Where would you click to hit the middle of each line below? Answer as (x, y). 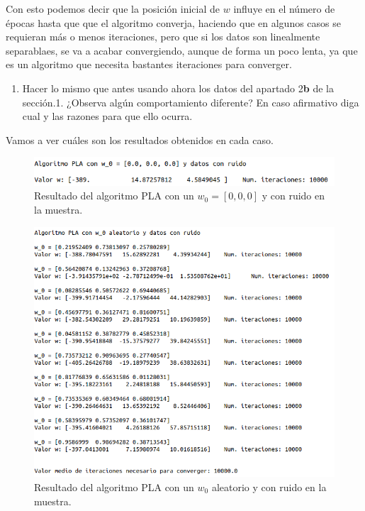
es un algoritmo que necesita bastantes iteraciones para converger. (149, 64)
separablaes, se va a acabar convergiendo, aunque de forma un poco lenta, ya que (182, 50)
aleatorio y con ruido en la (269, 487)
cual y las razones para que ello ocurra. (107, 116)
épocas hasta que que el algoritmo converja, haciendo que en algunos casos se (173, 22)
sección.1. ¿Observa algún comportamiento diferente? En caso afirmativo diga (191, 102)
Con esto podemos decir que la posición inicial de (113, 9)
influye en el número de (284, 9)
